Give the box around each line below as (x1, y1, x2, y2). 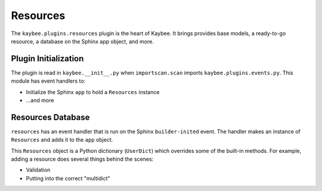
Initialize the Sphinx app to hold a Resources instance (26, 88, 160, 95)
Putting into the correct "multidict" (26, 174, 110, 181)
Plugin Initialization (11, 54, 84, 64)
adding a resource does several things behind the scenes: (11, 155, 154, 163)
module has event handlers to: (11, 77, 86, 84)
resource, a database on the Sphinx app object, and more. (11, 37, 154, 45)
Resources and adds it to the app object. (11, 136, 113, 143)
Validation (26, 167, 51, 174)
